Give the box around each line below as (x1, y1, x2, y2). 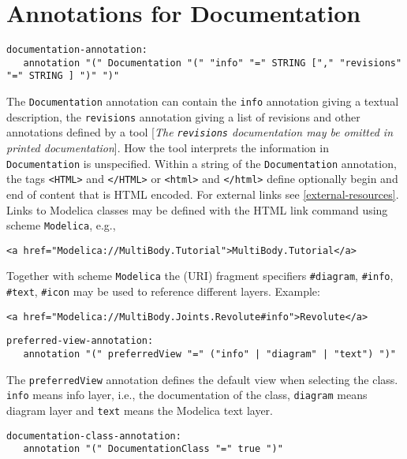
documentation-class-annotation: (6, 430, 181, 442)
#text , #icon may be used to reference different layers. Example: (6, 283, 320, 300)
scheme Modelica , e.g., (6, 217, 116, 233)
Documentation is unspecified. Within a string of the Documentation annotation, (6, 155, 397, 171)
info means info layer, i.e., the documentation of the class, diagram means (6, 386, 368, 403)
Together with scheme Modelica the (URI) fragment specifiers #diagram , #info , (6, 267, 394, 284)
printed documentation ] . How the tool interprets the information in (6, 140, 329, 156)
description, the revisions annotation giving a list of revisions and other (6, 108, 360, 125)
